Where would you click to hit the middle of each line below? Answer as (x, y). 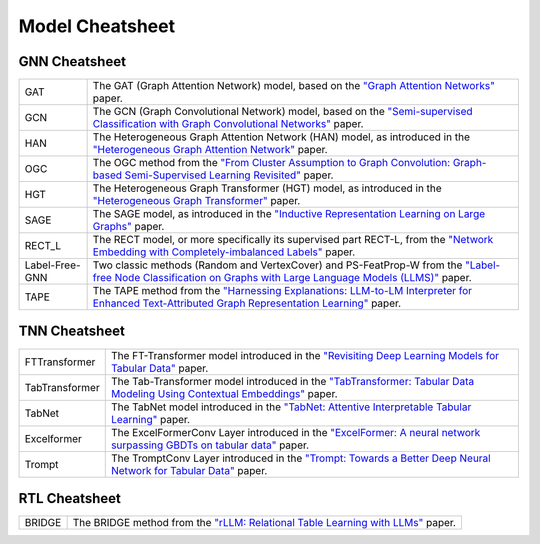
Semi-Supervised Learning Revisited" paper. (229, 175)
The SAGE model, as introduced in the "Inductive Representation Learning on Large (289, 214)
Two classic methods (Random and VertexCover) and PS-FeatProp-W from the (277, 265)
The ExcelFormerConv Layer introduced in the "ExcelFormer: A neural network (295, 432)
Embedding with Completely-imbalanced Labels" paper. (224, 252)
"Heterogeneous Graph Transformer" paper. (196, 201)
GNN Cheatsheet (72, 61)
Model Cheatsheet (96, 26)
